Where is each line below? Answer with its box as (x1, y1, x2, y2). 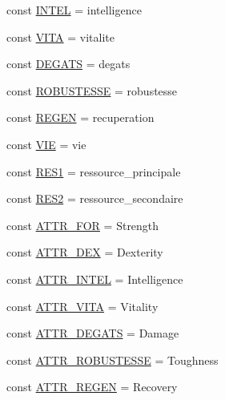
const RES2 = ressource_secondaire (6, 190, 183, 207)
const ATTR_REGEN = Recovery (6, 378, 178, 395)
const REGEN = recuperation (6, 109, 155, 126)
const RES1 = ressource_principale (6, 163, 181, 180)
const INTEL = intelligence (6, 2, 142, 18)
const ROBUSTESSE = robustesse (6, 82, 178, 99)
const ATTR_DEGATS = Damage (6, 325, 179, 341)
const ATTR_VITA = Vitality (6, 297, 159, 314)
